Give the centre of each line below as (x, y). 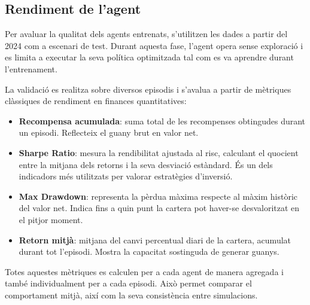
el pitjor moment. (51, 219)
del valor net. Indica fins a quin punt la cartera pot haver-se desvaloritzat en (159, 208)
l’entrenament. (31, 68)
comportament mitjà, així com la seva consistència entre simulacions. (131, 295)
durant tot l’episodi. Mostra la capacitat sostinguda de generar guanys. (149, 251)
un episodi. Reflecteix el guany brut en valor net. (109, 132)
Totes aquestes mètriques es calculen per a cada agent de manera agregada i (144, 271)
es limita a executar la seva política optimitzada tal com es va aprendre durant (149, 57)
